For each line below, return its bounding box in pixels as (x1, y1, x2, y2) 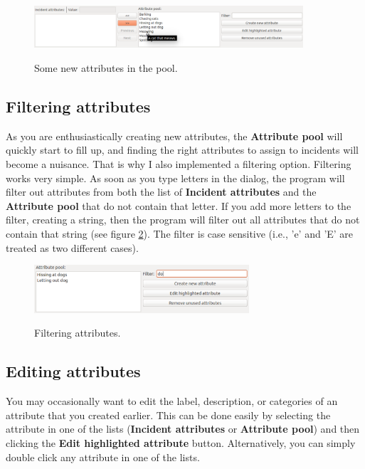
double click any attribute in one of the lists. (6, 449, 200, 464)
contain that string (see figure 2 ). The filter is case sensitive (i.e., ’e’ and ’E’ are (6, 226, 354, 241)
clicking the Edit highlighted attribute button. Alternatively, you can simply (6, 435, 356, 450)
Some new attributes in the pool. (34, 60, 178, 75)
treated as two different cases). (6, 240, 139, 255)
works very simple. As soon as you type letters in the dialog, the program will (6, 170, 345, 185)
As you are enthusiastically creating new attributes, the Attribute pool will (6, 128, 343, 143)
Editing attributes (6, 360, 141, 382)
